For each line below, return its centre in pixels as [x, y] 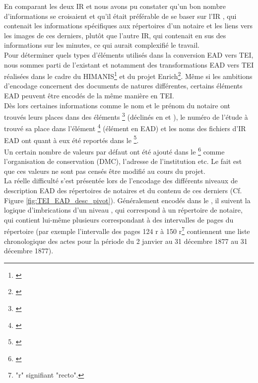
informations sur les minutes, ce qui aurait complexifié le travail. [102, 45]
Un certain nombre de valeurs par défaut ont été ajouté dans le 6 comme [114, 151]
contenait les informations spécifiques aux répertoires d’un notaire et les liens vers [128, 26]
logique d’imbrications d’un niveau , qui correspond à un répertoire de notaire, [123, 210]
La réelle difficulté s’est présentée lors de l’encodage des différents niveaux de [121, 181]
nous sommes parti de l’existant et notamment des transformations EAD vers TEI [129, 64]
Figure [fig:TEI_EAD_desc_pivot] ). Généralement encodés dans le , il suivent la [127, 200]
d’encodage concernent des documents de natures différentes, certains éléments [123, 86]
